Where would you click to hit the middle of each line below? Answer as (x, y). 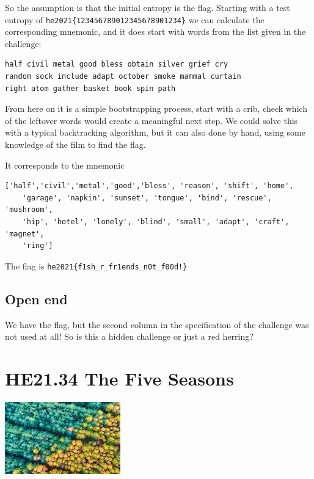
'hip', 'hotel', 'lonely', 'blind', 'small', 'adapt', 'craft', (156, 221)
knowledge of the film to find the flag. (75, 144)
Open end (36, 298)
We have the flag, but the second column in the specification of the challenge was (157, 324)
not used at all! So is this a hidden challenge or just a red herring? (129, 336)
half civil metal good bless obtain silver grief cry (117, 64)
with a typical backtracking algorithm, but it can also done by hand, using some (155, 132)
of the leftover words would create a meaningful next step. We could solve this (152, 120)
